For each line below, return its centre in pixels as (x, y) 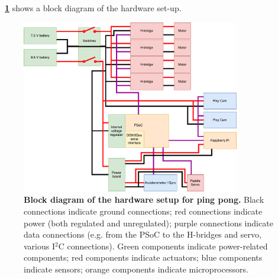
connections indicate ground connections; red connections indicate (143, 211)
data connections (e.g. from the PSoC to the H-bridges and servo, (143, 234)
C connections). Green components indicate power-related (163, 246)
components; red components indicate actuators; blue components (143, 257)
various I (40, 246)
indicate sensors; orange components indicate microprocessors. (136, 269)
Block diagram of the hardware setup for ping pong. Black (144, 199)
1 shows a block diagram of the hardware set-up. (93, 8)
